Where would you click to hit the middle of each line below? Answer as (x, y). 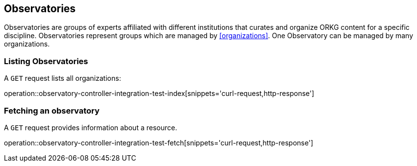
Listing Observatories (46, 61)
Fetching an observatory (52, 110)
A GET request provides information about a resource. (91, 127)
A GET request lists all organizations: (63, 78)
